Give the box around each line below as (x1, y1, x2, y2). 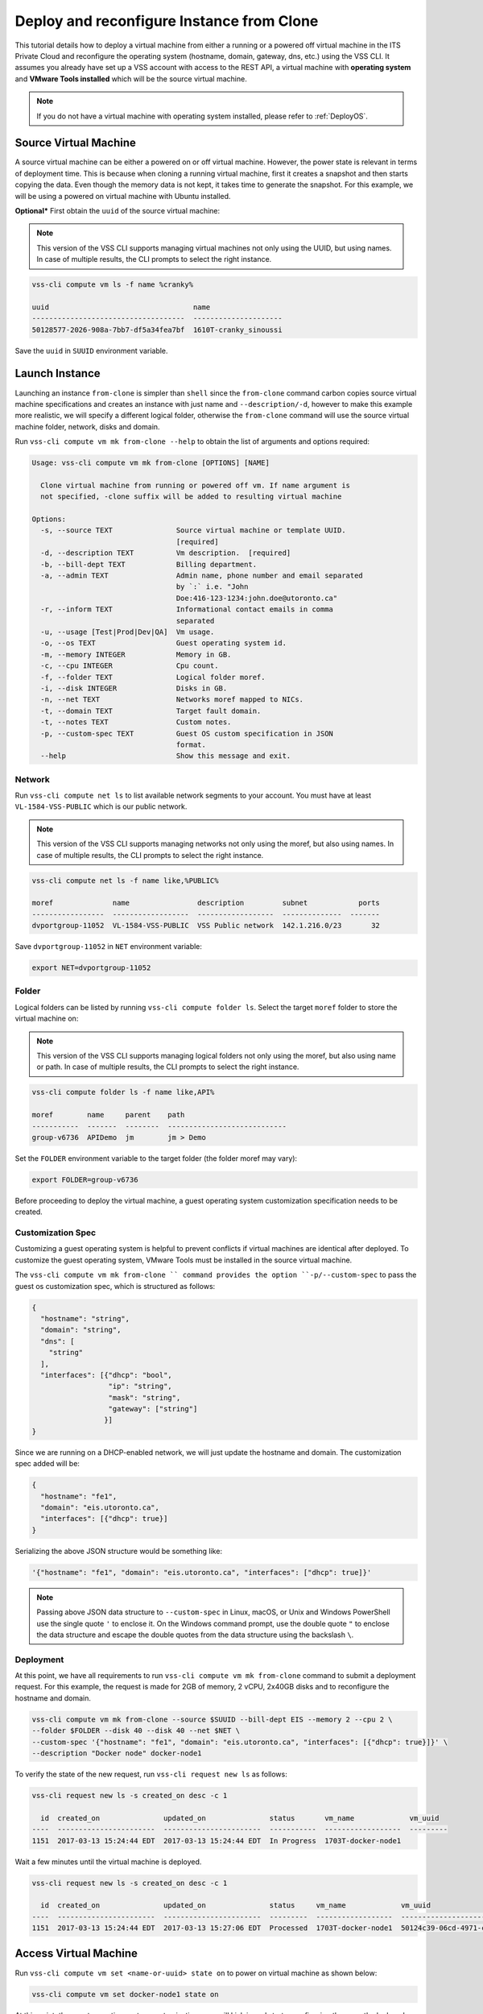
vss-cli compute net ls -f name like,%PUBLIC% (31, 876, 219, 885)
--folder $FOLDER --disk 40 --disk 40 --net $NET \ (31, 1726, 241, 1735)
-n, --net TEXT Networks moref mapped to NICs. (40, 695, 304, 704)
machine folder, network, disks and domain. (14, 421, 160, 431)
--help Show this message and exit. (40, 752, 291, 760)
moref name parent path (31, 1110, 185, 1120)
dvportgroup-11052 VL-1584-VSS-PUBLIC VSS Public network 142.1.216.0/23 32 (31, 921, 380, 930)
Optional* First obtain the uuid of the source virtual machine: (14, 205, 221, 215)
